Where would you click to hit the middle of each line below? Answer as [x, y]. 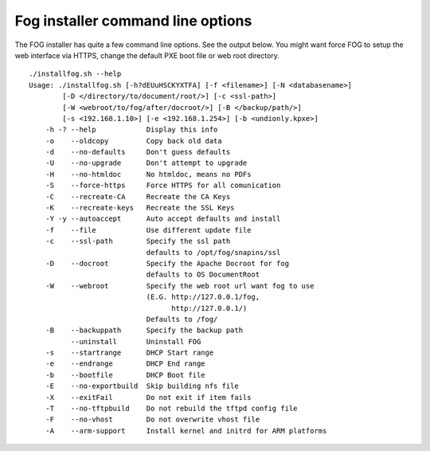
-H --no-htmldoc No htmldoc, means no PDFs [148, 174]
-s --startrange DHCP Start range [129, 353]
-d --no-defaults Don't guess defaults [138, 152]
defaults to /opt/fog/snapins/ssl [213, 252]
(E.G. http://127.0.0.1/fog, [203, 297]
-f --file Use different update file [148, 230]
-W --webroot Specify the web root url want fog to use [180, 286]
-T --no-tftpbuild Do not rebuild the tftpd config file [171, 409]
